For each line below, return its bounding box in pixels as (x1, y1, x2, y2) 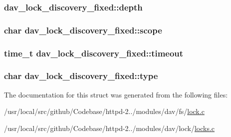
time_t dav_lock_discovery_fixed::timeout (4, 46, 184, 59)
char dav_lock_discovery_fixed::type (4, 69, 158, 82)
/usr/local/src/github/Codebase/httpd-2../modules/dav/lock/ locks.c (4, 122, 215, 133)
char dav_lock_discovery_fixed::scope (4, 23, 162, 36)
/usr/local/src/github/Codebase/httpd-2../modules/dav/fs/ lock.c (4, 106, 205, 116)
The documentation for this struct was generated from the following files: (4, 89, 228, 99)
